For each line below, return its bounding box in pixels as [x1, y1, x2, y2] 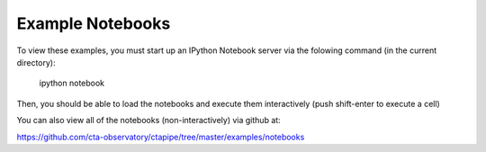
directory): [16, 57, 56, 67]
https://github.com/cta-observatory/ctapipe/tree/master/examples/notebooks [16, 131, 305, 142]
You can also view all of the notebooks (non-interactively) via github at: [16, 115, 281, 126]
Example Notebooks [16, 13, 171, 33]
